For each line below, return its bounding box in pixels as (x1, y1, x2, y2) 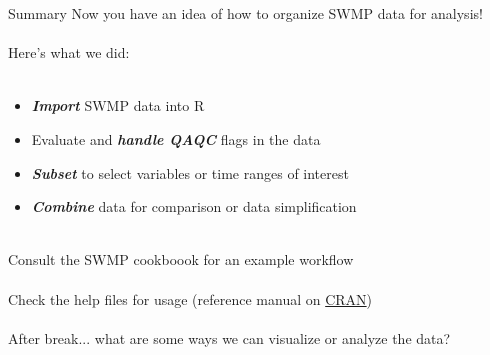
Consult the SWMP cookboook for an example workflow (8, 249, 354, 270)
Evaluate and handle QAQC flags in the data (31, 128, 321, 149)
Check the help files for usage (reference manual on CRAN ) (8, 288, 373, 309)
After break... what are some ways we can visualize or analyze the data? (8, 327, 451, 348)
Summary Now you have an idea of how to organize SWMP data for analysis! (8, 3, 483, 23)
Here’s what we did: (8, 42, 130, 63)
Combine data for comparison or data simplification (31, 196, 357, 217)
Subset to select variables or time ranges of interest (31, 162, 349, 183)
